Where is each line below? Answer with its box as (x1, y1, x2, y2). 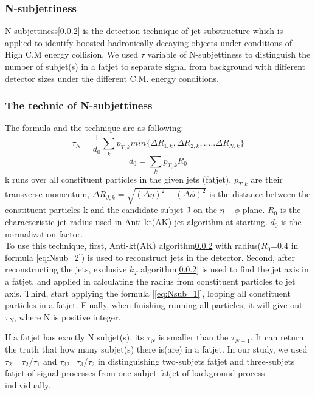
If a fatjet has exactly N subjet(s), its (5, 331, 144, 343)
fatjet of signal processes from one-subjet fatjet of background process (5, 366, 265, 379)
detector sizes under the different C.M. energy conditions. (5, 72, 219, 84)
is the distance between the (209, 187, 311, 200)
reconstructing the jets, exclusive (5, 263, 127, 275)
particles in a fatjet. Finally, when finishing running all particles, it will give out (5, 299, 303, 311)
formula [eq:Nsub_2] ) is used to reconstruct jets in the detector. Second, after (5, 251, 295, 263)
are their (251, 173, 283, 186)
